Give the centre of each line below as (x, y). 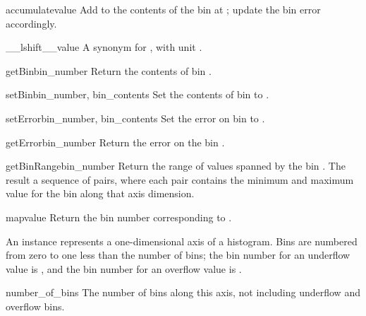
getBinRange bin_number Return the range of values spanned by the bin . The (176, 166)
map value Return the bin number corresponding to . (119, 217)
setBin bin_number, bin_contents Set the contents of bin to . (138, 94)
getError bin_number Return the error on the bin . (115, 142)
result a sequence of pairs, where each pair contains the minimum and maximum (180, 179)
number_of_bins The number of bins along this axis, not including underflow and (183, 292)
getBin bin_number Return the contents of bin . (109, 70)
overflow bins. (35, 306)
